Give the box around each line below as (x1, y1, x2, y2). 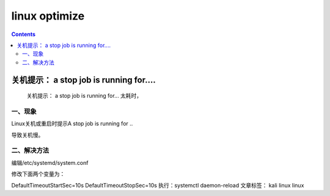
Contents (11, 31, 36, 38)
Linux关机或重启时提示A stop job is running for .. (11, 120, 133, 128)
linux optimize (11, 9, 85, 23)
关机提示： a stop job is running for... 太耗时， (26, 92, 142, 100)
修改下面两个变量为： (11, 170, 65, 178)
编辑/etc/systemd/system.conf (11, 159, 89, 166)
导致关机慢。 (11, 131, 44, 139)
